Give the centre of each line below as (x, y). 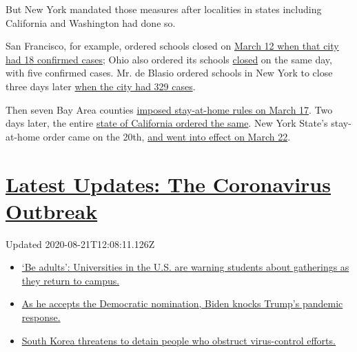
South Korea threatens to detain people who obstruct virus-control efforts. (178, 340)
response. (41, 317)
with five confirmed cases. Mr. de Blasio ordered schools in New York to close (169, 73)
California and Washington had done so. (91, 22)
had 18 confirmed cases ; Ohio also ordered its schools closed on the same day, (169, 59)
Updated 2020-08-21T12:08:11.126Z (80, 244)
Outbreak (52, 210)
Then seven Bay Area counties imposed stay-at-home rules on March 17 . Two (169, 109)
